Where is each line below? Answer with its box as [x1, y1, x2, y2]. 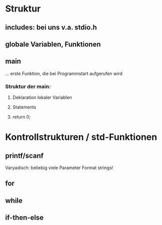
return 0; [12, 114, 31, 120]
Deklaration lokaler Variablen [12, 94, 72, 100]
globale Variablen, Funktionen [5, 40, 101, 48]
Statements [12, 104, 37, 110]
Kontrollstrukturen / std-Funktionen [5, 132, 157, 143]
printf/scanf [5, 151, 44, 160]
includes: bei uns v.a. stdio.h [5, 23, 97, 32]
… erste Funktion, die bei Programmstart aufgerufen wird [5, 70, 123, 76]
